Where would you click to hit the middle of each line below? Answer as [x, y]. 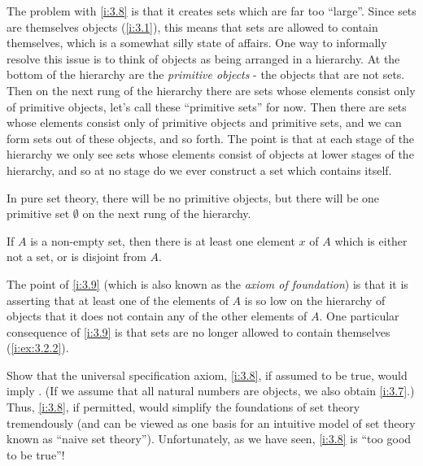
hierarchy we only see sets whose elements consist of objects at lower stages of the [210, 154]
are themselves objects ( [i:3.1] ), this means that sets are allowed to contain [192, 26]
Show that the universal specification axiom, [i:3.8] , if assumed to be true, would [207, 375]
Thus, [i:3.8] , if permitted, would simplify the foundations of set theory [183, 407]
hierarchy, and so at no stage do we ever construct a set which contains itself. [199, 170]
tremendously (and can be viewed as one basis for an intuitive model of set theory [211, 422]
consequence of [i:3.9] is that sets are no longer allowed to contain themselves [198, 331]
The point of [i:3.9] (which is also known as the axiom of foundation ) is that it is [207, 283]
